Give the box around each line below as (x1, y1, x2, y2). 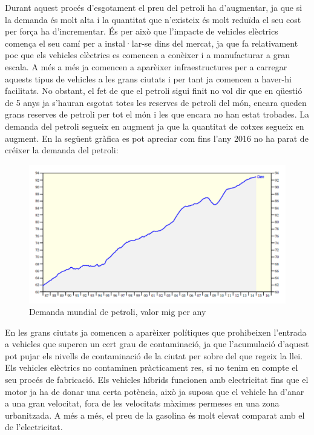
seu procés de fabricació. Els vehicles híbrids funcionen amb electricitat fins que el (5, 373, 309, 386)
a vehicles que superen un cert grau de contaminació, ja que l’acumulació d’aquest (5, 337, 309, 350)
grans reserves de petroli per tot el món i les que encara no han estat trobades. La (5, 108, 309, 121)
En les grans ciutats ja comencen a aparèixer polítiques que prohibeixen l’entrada (5, 325, 307, 338)
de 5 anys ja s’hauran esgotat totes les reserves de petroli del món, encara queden (5, 96, 307, 108)
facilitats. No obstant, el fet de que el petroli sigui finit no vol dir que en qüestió (5, 84, 303, 97)
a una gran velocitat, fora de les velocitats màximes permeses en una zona (5, 397, 280, 410)
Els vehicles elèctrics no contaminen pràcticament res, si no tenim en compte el (5, 361, 298, 374)
